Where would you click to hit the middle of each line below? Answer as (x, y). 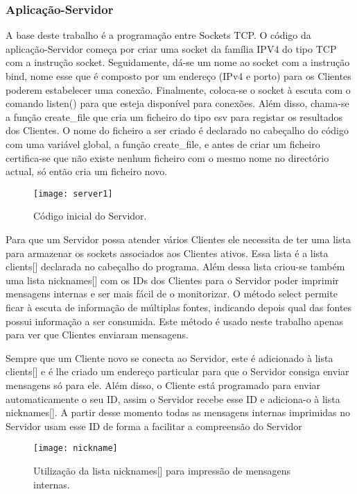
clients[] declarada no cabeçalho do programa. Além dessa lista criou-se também (175, 266)
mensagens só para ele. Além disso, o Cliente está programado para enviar (163, 385)
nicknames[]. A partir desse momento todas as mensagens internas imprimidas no (178, 412)
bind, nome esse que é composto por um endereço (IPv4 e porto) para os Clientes (178, 76)
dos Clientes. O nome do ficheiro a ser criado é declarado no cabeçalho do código (177, 130)
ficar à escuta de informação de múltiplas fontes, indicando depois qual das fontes (179, 307)
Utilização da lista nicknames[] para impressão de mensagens (162, 470)
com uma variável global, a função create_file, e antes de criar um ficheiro (163, 143)
